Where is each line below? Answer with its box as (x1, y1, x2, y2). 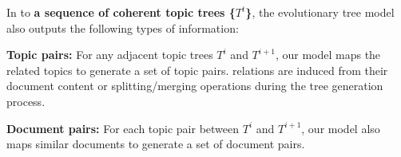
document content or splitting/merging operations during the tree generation (6, 77, 383, 94)
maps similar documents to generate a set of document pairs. (6, 135, 305, 152)
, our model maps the (275, 46, 381, 63)
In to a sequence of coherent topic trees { (6, 4, 236, 20)
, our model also (301, 120, 380, 136)
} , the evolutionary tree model (245, 4, 395, 20)
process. (6, 92, 46, 109)
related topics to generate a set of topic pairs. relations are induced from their (6, 61, 388, 78)
